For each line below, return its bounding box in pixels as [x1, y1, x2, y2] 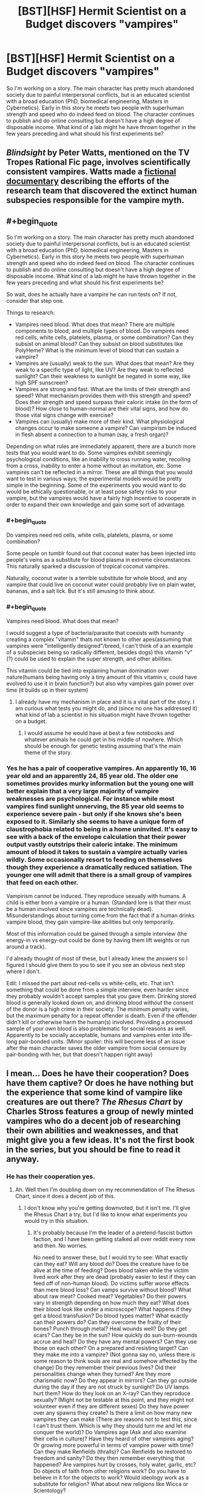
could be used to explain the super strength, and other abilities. [14, 655, 173, 662]
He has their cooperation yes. [6, 1172, 95, 1181]
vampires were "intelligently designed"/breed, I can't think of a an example [6, 642, 193, 650]
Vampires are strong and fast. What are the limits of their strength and [15, 386, 190, 393]
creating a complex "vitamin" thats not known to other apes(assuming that [6, 635, 192, 643]
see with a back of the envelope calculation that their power [6, 833, 186, 841]
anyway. [6, 1154, 39, 1164]
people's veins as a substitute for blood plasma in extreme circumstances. [6, 556, 192, 563]
